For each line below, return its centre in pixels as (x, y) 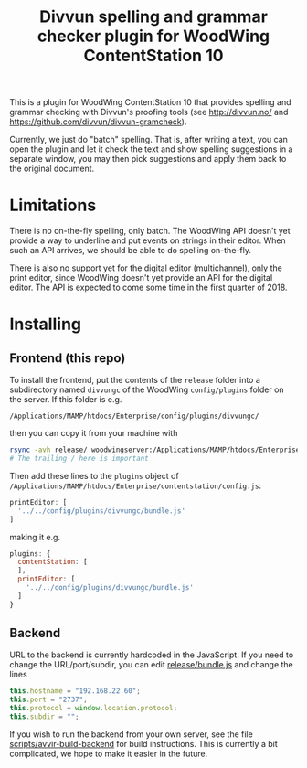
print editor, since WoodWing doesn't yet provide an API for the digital (141, 278)
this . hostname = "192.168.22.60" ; (75, 691)
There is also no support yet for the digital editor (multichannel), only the (146, 268)
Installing (46, 324)
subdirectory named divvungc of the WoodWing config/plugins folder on (147, 389)
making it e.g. (35, 537)
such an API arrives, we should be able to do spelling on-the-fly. (130, 251)
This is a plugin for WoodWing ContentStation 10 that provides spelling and (150, 102)
